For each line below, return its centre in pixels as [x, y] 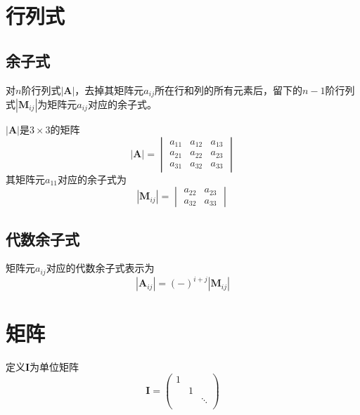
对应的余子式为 [92, 179]
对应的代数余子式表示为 [100, 268]
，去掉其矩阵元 [109, 90]
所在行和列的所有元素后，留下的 [228, 90]
